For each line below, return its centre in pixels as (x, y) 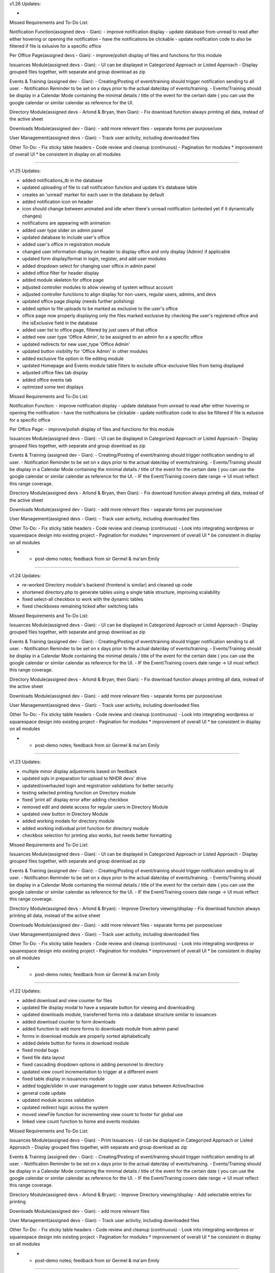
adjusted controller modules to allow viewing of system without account (98, 287)
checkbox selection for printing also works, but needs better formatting (97, 836)
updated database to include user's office (66, 237)
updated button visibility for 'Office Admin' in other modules (85, 351)
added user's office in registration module (66, 244)
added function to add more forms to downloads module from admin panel (101, 1029)
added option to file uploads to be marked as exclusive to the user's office (100, 309)
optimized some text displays (53, 387)
